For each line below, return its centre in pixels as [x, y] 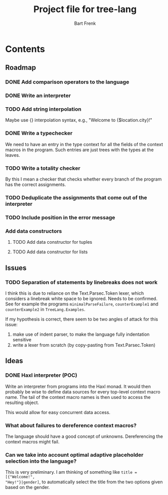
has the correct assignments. [36, 185]
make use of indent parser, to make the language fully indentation [81, 334]
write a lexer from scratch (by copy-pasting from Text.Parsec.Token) [84, 345]
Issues [16, 268]
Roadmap [21, 67]
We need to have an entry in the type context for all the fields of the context [84, 144]
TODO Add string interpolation [44, 109]
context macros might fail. [32, 441]
